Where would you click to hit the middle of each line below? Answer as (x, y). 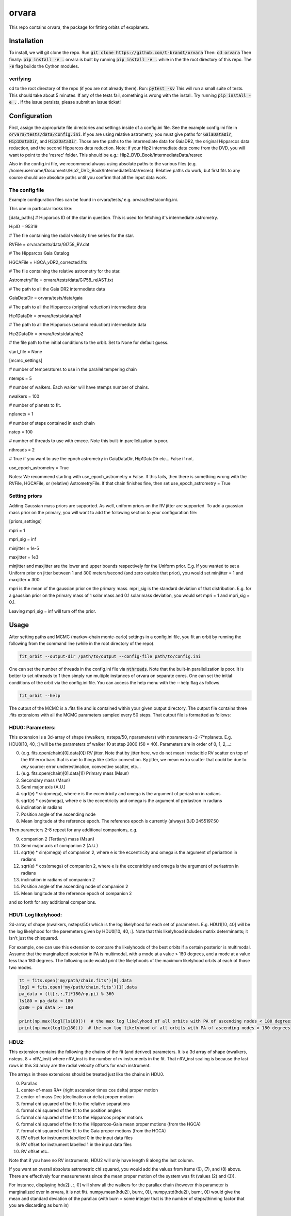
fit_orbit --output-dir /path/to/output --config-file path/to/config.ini (110, 656)
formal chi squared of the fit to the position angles (71, 1110)
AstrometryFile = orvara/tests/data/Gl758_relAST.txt (61, 280)
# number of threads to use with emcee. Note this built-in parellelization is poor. (89, 441)
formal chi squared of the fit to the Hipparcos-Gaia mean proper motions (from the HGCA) (111, 1124)
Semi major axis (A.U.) (43, 787)
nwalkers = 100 (24, 396)
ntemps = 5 (20, 378)
